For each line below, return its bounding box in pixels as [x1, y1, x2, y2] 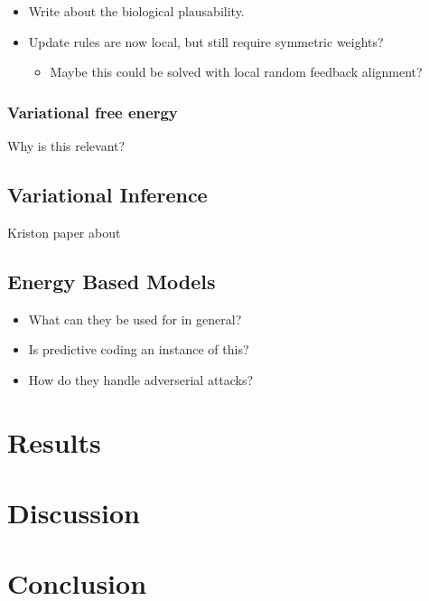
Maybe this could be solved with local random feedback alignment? [50, 62, 423, 81]
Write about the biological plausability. [28, 2, 245, 20]
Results [7, 423, 101, 460]
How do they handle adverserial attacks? [28, 370, 254, 389]
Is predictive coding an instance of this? [28, 340, 249, 359]
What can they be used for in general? [28, 309, 242, 328]
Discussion [7, 493, 140, 531]
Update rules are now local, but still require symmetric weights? [28, 32, 384, 51]
